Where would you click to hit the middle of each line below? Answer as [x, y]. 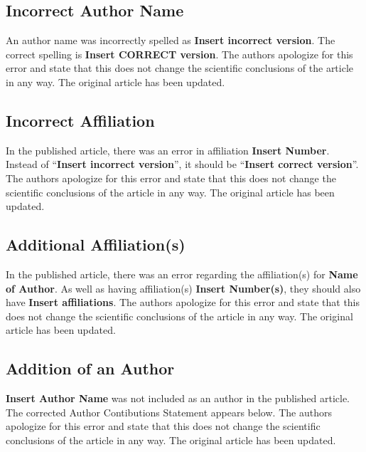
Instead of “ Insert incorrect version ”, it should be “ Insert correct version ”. [182, 164]
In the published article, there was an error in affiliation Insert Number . [168, 150]
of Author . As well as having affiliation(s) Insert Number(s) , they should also [183, 288]
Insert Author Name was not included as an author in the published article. [178, 398]
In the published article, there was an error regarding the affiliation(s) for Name [182, 274]
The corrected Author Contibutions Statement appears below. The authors [169, 412]
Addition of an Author [90, 368]
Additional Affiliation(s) [96, 245]
